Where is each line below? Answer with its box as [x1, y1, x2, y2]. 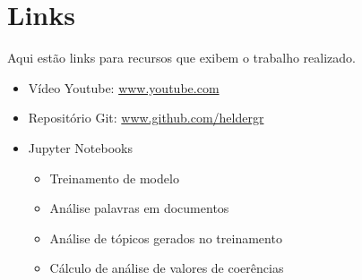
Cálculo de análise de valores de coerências [49, 259, 284, 277]
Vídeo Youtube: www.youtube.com [28, 78, 220, 97]
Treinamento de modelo [49, 168, 179, 187]
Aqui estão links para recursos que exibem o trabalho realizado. [7, 48, 357, 67]
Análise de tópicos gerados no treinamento [49, 228, 282, 247]
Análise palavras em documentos [49, 199, 229, 217]
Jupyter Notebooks [28, 138, 134, 157]
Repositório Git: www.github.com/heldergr [28, 108, 264, 127]
